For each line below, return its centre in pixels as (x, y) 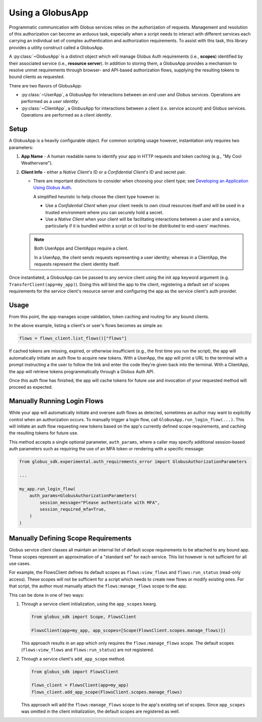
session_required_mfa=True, (73, 509)
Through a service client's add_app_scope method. (73, 659)
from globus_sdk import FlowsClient (75, 671)
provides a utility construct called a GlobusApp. (56, 47)
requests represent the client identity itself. (77, 264)
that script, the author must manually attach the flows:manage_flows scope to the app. (98, 586)
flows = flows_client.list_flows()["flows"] (73, 338)
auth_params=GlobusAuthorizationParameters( (83, 496)
